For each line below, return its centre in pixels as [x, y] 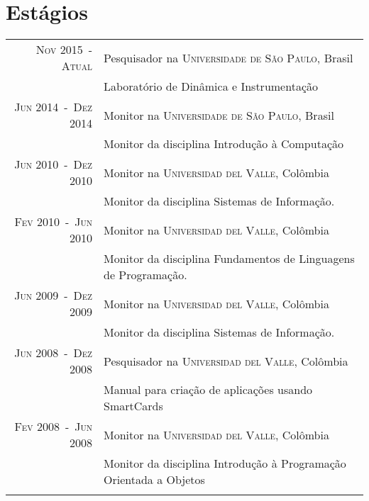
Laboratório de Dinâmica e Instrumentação [210, 86]
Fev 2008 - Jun [53, 427]
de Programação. [145, 275]
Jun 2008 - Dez [53, 353]
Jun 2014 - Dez [53, 107]
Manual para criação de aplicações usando [208, 390]
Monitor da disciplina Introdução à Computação [223, 144]
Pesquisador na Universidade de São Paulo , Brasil [228, 57]
